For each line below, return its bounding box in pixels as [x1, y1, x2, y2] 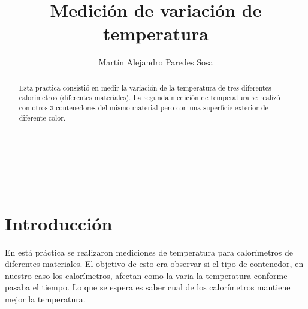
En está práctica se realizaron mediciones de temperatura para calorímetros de [5, 245, 294, 258]
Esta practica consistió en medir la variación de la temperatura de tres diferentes [19, 82, 271, 92]
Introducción [5, 211, 113, 235]
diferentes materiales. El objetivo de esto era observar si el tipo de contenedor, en [5, 257, 304, 270]
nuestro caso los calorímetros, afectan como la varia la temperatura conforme [5, 269, 288, 281]
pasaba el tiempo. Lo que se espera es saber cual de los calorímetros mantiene [5, 281, 291, 293]
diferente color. [19, 112, 66, 122]
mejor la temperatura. [5, 293, 86, 305]
